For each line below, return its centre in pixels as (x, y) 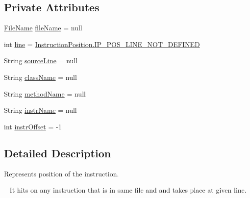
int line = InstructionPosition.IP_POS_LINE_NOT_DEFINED (102, 44)
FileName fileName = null (43, 28)
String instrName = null (40, 110)
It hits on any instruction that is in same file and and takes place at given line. (128, 190)
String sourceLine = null (41, 61)
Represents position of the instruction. (62, 173)
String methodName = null (45, 93)
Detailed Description (58, 153)
